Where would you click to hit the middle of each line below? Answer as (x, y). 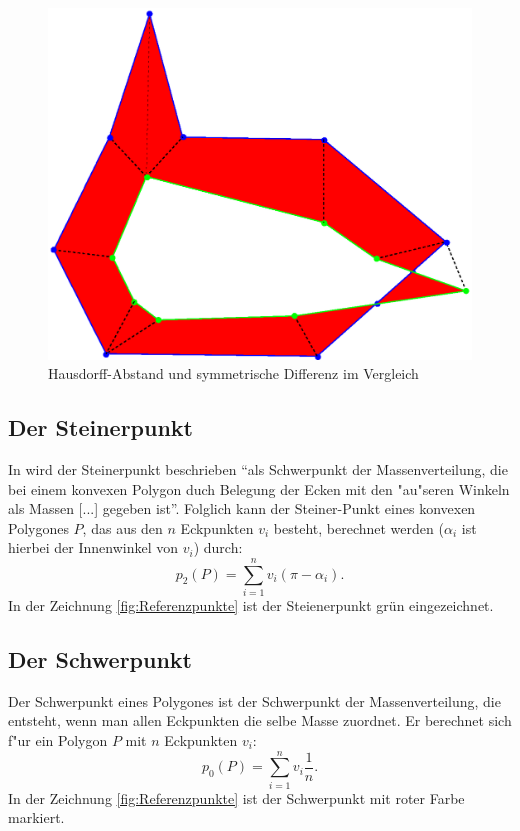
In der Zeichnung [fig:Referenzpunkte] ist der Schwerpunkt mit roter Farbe (236, 797)
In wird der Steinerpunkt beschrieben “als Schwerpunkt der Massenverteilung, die (258, 468)
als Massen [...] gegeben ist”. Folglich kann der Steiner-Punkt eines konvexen (242, 508)
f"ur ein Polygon (58, 740)
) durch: (218, 547)
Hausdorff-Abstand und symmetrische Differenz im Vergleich (233, 373)
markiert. (36, 817)
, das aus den (122, 527)
